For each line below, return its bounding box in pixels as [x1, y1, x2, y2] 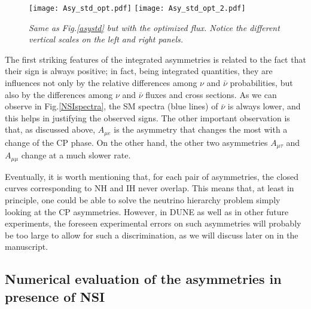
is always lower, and [227, 100, 301, 112]
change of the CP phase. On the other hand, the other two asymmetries [5, 136, 268, 148]
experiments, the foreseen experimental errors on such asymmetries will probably [5, 217, 301, 230]
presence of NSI [5, 287, 105, 305]
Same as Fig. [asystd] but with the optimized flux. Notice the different [29, 21, 280, 33]
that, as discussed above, [5, 123, 96, 136]
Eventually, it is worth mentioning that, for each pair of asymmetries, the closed [5, 170, 299, 182]
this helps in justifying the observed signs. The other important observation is [5, 111, 290, 124]
